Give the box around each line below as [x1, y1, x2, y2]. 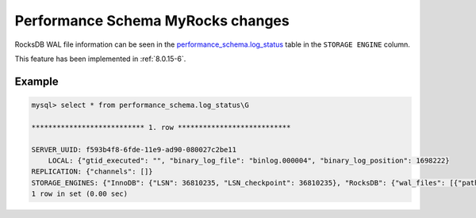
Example [14, 75, 59, 88]
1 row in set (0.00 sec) [31, 189, 129, 198]
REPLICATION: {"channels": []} [31, 167, 154, 176]
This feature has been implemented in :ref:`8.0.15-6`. [14, 54, 186, 63]
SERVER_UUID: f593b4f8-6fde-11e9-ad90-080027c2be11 [31, 145, 237, 154]
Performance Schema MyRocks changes [14, 12, 290, 29]
